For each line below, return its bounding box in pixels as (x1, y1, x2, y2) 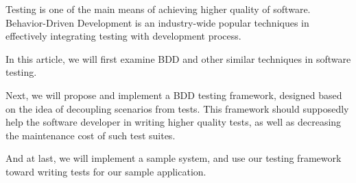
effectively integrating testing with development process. (5, 29, 241, 43)
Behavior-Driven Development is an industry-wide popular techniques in (5, 15, 309, 29)
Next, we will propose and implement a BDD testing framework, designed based (5, 87, 342, 102)
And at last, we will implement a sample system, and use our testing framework (5, 151, 342, 165)
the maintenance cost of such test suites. (5, 128, 176, 142)
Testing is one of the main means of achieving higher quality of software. (5, 2, 311, 16)
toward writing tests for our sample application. (5, 164, 206, 178)
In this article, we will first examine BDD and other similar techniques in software (5, 51, 351, 66)
